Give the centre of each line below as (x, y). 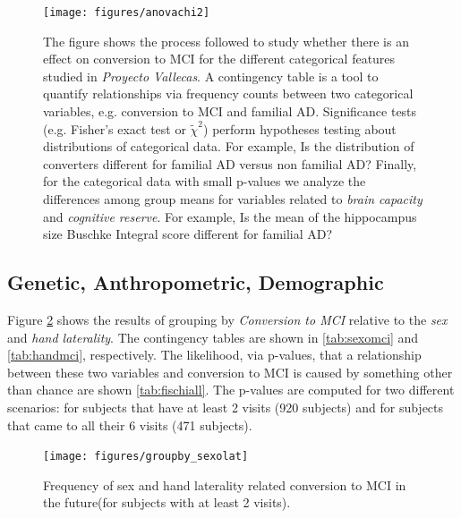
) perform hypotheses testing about (300, 128)
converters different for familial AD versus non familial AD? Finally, (230, 163)
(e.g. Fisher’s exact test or (115, 128)
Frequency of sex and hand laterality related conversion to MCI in (225, 484)
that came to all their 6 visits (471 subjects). (130, 425)
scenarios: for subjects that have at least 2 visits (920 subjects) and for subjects (226, 407)
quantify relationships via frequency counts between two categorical (228, 93)
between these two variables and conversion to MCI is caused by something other (230, 372)
